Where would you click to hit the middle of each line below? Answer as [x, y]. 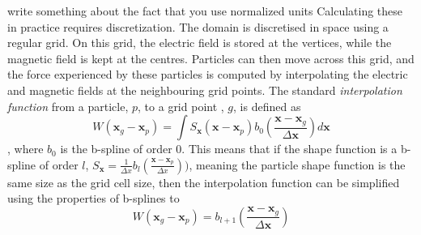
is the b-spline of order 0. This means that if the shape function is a [229, 149]
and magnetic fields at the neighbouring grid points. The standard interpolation [205, 90]
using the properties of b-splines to [94, 198]
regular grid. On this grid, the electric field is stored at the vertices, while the [200, 43]
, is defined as [267, 106]
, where [26, 149]
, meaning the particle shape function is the [297, 164]
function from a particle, [68, 106]
